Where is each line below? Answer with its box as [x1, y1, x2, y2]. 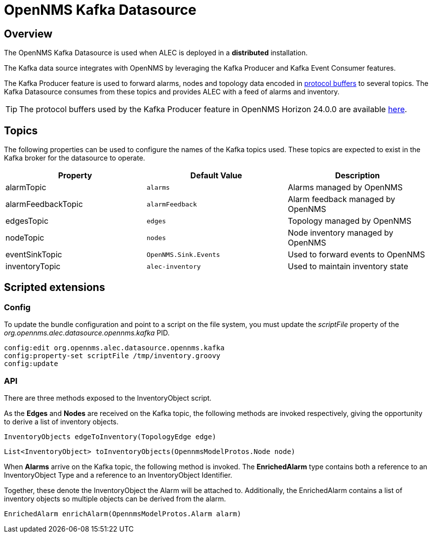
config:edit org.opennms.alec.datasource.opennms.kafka [4, 344, 225, 352]
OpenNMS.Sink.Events [146, 250, 220, 258]
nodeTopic [5, 233, 44, 243]
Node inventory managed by [287, 228, 393, 238]
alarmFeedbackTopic [5, 199, 83, 209]
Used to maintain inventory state [287, 261, 408, 272]
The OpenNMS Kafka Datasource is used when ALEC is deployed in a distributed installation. [4, 48, 308, 57]
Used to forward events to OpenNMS [287, 249, 425, 260]
